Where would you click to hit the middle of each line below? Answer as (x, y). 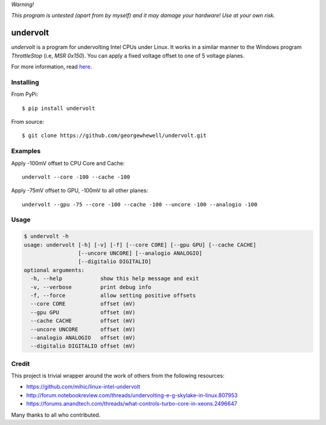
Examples (26, 151)
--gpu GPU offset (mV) (83, 312)
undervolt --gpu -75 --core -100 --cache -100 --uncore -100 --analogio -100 (140, 204)
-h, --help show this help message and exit (115, 279)
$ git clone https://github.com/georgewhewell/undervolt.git (114, 136)
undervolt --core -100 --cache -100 (76, 177)
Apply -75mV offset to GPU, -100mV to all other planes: (80, 191)
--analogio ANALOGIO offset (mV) (83, 337)
